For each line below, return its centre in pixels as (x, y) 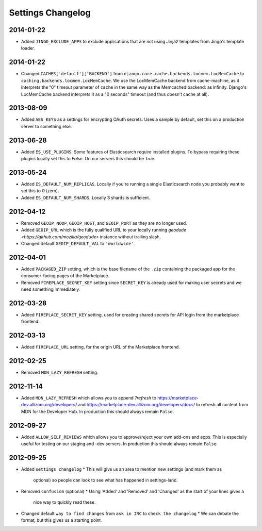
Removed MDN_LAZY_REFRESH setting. (60, 373)
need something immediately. (50, 289)
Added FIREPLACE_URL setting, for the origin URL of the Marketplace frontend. (100, 347)
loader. (28, 48)
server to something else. (47, 126)
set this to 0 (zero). (40, 191)
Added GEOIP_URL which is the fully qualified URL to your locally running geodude (104, 230)
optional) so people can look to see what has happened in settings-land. (106, 480)
